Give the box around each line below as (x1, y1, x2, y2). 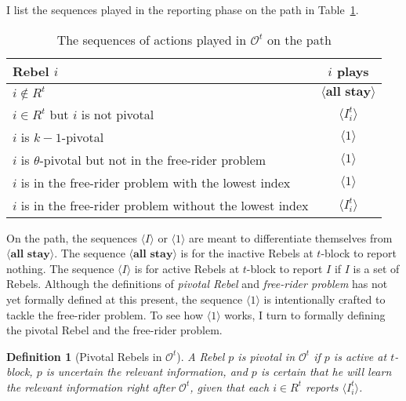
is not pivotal (81, 104, 154, 123)
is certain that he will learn (260, 363, 392, 380)
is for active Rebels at (134, 260, 240, 276)
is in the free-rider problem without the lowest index (20, 195, 309, 214)
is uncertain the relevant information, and (45, 363, 248, 380)
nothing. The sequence (6, 260, 114, 276)
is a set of (353, 260, 400, 276)
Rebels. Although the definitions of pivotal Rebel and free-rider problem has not (6, 275, 388, 292)
